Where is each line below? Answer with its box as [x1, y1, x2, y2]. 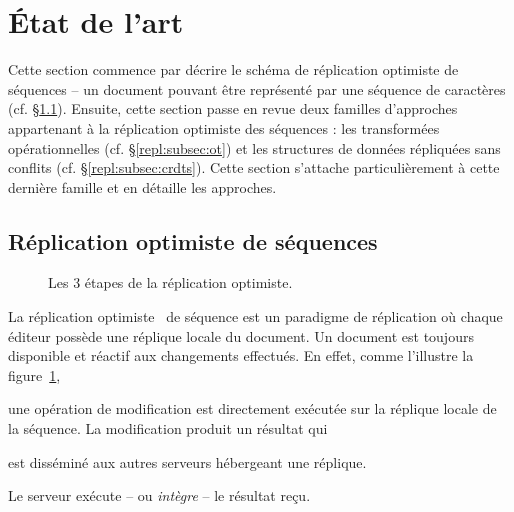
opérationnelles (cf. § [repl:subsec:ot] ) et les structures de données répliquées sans [8, 137, 501, 158]
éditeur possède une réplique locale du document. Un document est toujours [8, 325, 474, 346]
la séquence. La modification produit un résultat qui [8, 418, 328, 439]
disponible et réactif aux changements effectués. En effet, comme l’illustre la [8, 345, 474, 366]
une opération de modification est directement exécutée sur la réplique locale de [8, 398, 497, 419]
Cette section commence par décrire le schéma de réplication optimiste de [8, 59, 459, 80]
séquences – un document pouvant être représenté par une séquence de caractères [8, 78, 506, 99]
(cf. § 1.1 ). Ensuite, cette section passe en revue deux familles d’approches [8, 98, 458, 119]
